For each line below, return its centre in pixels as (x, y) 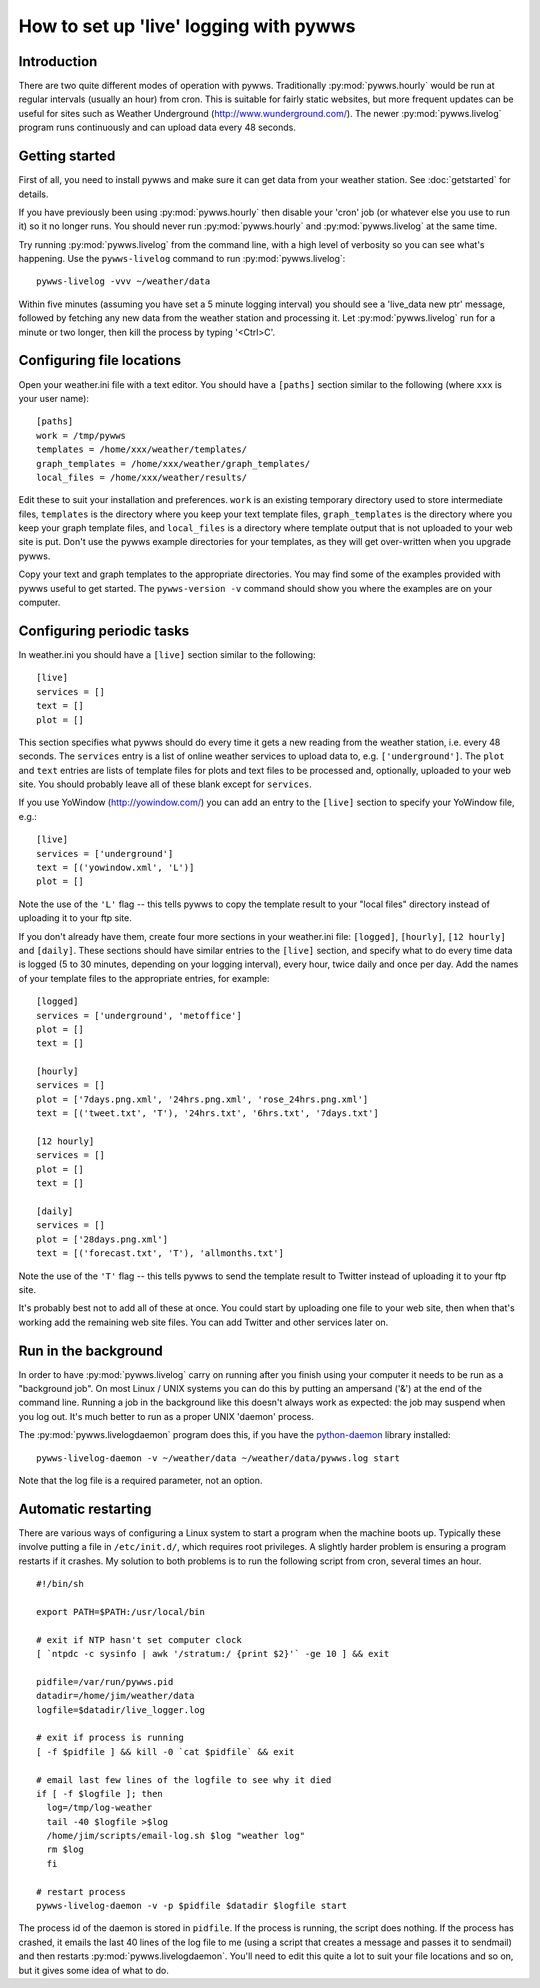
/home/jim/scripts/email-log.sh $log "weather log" (175, 1836)
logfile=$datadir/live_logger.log (120, 1709)
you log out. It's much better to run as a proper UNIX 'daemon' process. (166, 1416)
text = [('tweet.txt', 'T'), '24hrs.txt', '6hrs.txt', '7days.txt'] (207, 1113)
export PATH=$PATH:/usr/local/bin (120, 1611)
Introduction (58, 61)
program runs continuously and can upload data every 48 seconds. (157, 127)
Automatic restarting (85, 1508)
